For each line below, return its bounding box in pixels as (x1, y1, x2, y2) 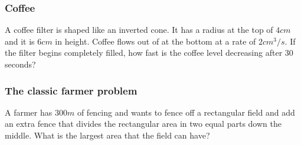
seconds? (5, 58, 36, 70)
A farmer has (5, 106, 53, 118)
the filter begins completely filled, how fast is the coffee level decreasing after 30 (5, 46, 293, 59)
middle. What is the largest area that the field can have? (5, 129, 210, 141)
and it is (5, 35, 35, 47)
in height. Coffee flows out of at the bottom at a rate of (55, 35, 256, 47)
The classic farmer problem (5, 83, 138, 97)
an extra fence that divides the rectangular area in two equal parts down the (5, 117, 282, 130)
